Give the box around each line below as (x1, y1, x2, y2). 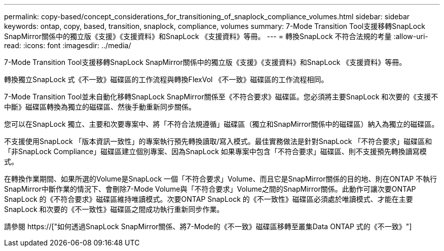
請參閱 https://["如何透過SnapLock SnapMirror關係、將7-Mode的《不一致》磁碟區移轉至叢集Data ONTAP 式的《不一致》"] (4, 222, 412, 231)
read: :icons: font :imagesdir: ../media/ (4, 41, 131, 50)
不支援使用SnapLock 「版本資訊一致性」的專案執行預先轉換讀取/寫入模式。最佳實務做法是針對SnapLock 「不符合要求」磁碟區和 (4, 137, 432, 146)
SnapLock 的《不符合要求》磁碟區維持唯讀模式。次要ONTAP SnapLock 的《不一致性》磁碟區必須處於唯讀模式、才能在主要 (4, 195, 413, 203)
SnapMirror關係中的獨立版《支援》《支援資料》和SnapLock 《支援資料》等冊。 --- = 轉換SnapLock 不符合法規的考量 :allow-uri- (4, 32, 428, 41)
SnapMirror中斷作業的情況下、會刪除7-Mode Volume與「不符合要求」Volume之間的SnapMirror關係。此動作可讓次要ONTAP (4, 185, 416, 193)
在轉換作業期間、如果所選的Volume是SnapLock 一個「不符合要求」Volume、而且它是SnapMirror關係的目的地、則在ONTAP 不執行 (4, 174, 437, 183)
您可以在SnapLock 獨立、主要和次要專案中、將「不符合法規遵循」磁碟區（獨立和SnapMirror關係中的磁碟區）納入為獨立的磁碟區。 (4, 120, 439, 128)
